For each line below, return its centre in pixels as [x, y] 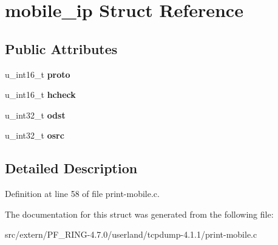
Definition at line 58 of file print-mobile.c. [82, 194]
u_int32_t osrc [35, 135]
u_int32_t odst [35, 115]
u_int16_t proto [38, 74]
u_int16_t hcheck [40, 95]
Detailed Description [71, 168]
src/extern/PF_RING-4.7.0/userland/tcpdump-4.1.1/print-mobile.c [131, 234]
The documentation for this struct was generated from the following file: [139, 214]
